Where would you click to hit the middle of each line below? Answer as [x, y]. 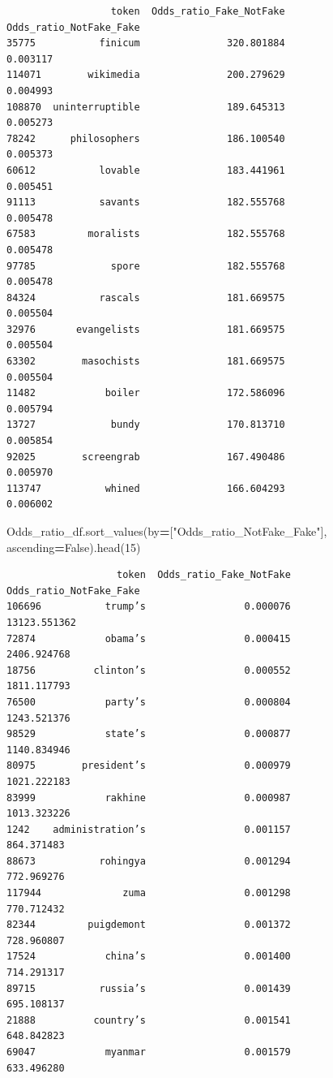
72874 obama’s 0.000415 [149, 638]
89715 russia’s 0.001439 [149, 988]
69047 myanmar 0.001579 [149, 1052]
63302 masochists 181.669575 [146, 362]
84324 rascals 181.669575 [146, 298]
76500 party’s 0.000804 [149, 702]
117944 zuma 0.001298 [149, 893]
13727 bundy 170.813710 [146, 425]
